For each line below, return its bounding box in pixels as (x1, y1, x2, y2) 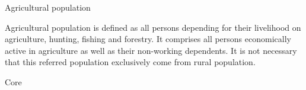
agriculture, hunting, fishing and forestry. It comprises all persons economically (5, 33, 291, 45)
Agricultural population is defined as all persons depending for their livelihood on (5, 21, 301, 33)
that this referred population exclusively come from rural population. (5, 56, 256, 68)
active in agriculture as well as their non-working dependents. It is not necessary (5, 44, 297, 56)
